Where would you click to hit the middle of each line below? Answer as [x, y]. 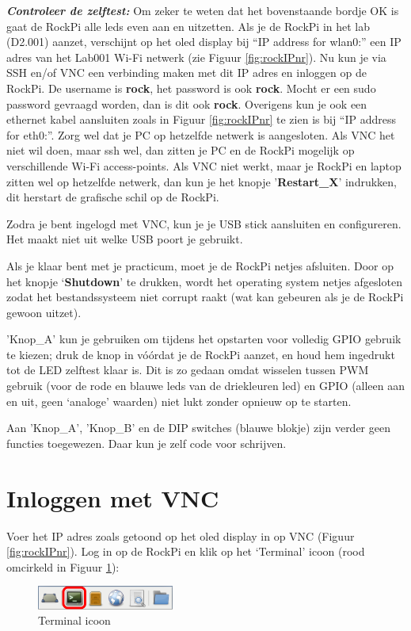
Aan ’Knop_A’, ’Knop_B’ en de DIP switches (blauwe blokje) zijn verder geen [198, 428]
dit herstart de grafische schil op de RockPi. [113, 197]
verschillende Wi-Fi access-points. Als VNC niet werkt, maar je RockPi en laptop [204, 165]
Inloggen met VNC [113, 497]
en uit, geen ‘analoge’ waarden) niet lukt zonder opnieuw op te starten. [179, 401]
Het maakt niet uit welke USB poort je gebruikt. [125, 239]
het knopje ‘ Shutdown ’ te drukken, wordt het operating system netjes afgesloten [204, 281]
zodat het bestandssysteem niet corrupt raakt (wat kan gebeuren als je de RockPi [205, 297]
